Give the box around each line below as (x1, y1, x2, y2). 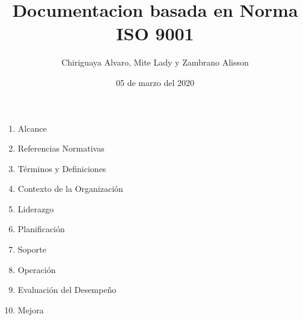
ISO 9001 (116, 21, 194, 46)
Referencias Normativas (17, 142, 105, 155)
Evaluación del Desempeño (17, 283, 117, 296)
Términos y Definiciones (17, 162, 106, 174)
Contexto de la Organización (17, 182, 123, 195)
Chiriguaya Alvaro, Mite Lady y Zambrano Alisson (61, 56, 249, 69)
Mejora (17, 303, 44, 316)
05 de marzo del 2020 (116, 76, 194, 88)
